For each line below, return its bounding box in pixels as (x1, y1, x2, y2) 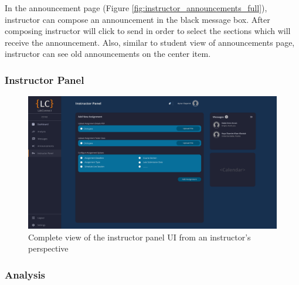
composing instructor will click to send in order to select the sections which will (5, 25, 291, 37)
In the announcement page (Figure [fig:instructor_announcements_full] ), (5, 2, 267, 13)
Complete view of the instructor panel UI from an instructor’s (28, 230, 251, 243)
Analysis (5, 267, 46, 281)
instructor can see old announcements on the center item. (5, 48, 211, 60)
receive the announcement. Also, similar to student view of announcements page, (5, 36, 295, 48)
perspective (28, 242, 69, 255)
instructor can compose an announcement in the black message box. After (5, 13, 270, 25)
